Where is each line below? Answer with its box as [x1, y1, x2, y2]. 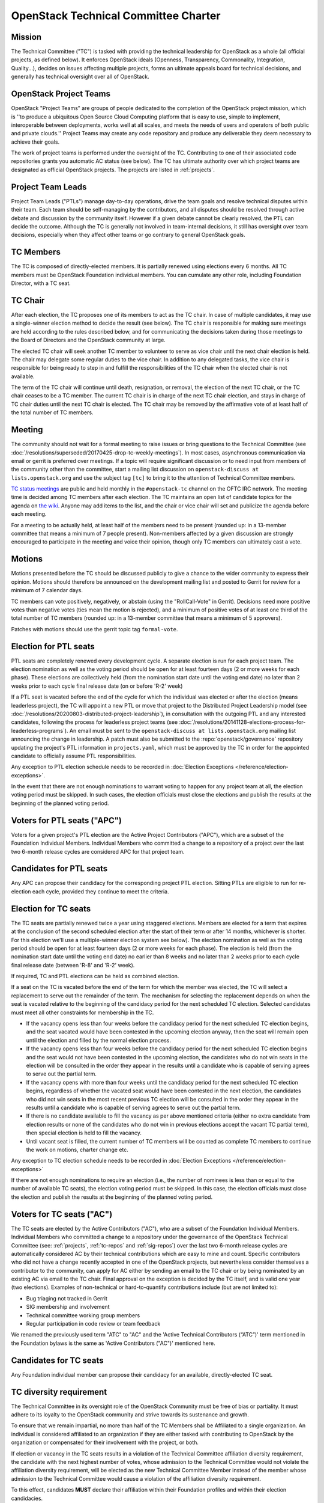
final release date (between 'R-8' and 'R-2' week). [11, 961, 135, 969]
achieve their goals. [11, 138, 60, 145]
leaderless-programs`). [11, 727, 68, 734]
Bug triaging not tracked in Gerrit [26, 1294, 107, 1302]
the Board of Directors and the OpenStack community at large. [11, 337, 166, 344]
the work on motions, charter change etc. [26, 1146, 129, 1153]
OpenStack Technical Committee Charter [11, 9, 221, 22]
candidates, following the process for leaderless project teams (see [11, 718, 178, 726]
